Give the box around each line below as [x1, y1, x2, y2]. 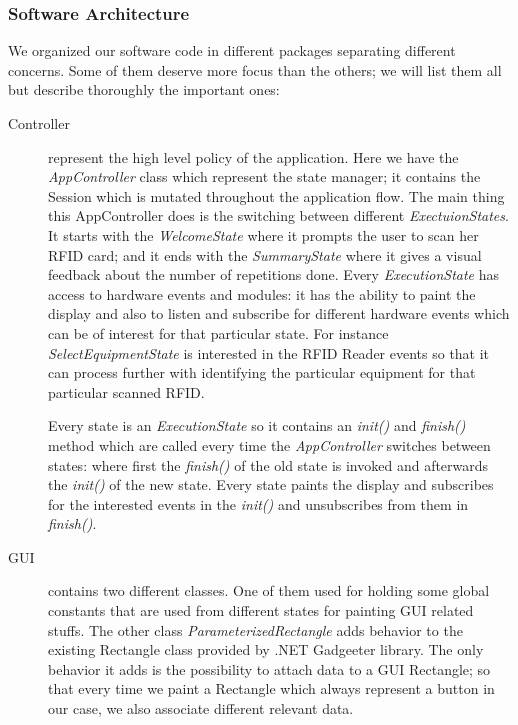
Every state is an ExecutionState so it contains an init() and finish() [48, 415, 466, 436]
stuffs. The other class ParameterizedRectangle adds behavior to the [48, 619, 463, 640]
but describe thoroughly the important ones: [8, 79, 280, 100]
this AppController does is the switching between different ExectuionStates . [48, 205, 509, 226]
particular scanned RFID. [48, 381, 205, 402]
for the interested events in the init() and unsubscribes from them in [48, 493, 469, 514]
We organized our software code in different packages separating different [8, 40, 456, 61]
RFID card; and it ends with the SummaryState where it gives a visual [48, 244, 482, 265]
